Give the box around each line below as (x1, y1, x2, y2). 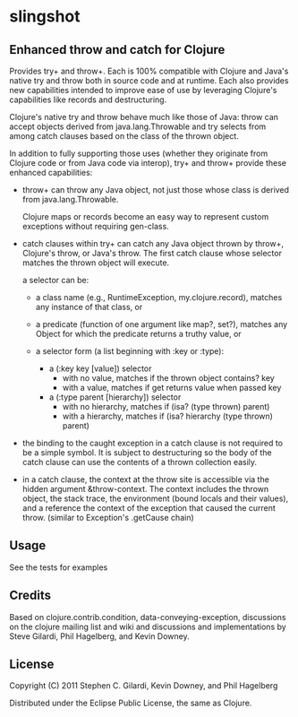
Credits (9, 588, 52, 603)
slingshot (9, 6, 81, 27)
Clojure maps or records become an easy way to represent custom (21, 212, 269, 221)
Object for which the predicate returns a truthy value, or (35, 329, 242, 339)
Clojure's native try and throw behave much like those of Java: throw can (9, 112, 279, 122)
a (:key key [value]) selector (48, 363, 152, 374)
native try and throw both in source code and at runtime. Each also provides (9, 75, 289, 86)
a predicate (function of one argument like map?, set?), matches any (35, 319, 288, 329)
